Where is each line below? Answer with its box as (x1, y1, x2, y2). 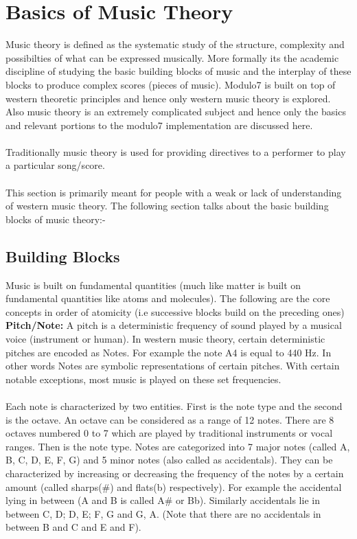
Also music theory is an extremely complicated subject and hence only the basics (5, 104, 346, 119)
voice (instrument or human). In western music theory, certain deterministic (5, 332, 325, 346)
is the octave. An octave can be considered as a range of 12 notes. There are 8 (5, 412, 334, 426)
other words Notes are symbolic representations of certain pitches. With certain (5, 358, 340, 373)
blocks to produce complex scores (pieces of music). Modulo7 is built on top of (5, 77, 336, 91)
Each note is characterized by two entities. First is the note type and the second (5, 398, 343, 413)
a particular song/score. (5, 158, 105, 172)
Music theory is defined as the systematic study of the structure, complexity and (5, 37, 345, 51)
